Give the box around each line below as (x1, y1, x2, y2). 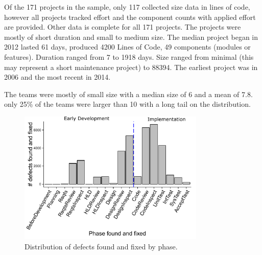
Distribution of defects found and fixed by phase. (25, 241, 178, 251)
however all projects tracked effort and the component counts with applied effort (4, 11, 256, 22)
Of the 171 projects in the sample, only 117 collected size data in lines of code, (4, 2, 250, 12)
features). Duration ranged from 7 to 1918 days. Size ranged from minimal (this (4, 51, 254, 62)
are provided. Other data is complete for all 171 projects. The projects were (4, 21, 241, 32)
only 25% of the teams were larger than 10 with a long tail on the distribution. (4, 99, 251, 109)
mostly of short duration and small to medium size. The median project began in (4, 31, 258, 42)
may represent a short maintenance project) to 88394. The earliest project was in (4, 61, 258, 72)
